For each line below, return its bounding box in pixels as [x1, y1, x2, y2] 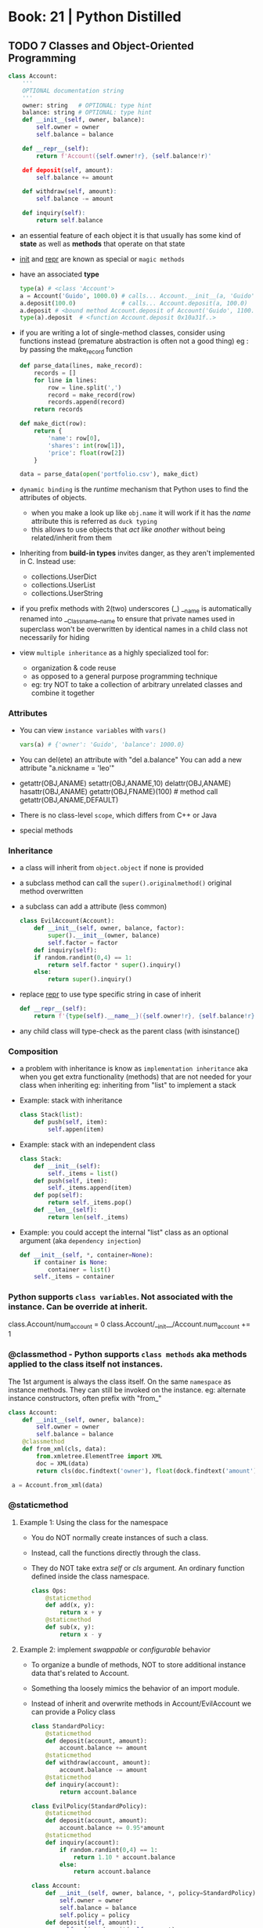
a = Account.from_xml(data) [11, 1481, 103, 1489]
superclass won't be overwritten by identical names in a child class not [19, 624, 248, 634]
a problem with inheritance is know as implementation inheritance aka [19, 1064, 249, 1074]
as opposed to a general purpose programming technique [31, 671, 218, 681]
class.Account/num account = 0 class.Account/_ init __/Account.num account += [8, 1319, 250, 1330]
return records [34, 405, 84, 414]
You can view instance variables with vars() [19, 726, 167, 735]
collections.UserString [31, 589, 103, 598]
